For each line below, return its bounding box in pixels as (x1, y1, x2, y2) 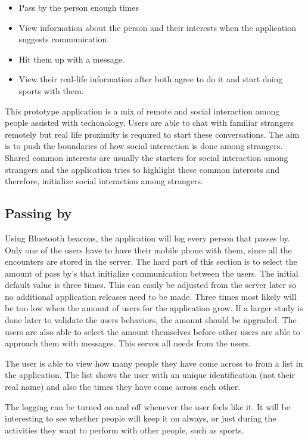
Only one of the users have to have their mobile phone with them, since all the (5, 243, 292, 256)
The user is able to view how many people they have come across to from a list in (5, 357, 303, 369)
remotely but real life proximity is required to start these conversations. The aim (5, 128, 300, 140)
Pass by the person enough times (18, 1, 139, 13)
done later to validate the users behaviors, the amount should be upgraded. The (5, 314, 297, 326)
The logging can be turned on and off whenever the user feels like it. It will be (5, 400, 290, 413)
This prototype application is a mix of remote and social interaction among (5, 104, 280, 117)
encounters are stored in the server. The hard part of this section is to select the (5, 255, 297, 268)
